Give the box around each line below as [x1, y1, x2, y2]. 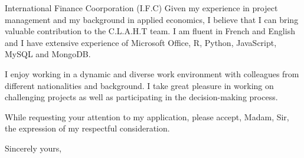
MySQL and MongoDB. [5, 48, 91, 60]
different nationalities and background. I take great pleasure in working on [5, 79, 274, 91]
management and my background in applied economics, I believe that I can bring [5, 13, 299, 25]
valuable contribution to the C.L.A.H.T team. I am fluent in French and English [5, 25, 295, 37]
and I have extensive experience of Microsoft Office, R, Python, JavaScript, [5, 36, 277, 48]
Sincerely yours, [5, 141, 62, 154]
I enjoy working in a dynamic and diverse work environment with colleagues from [5, 67, 299, 80]
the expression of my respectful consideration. [5, 122, 170, 134]
